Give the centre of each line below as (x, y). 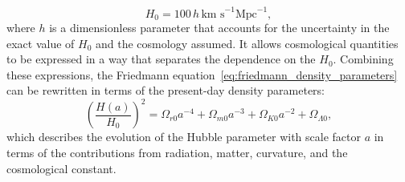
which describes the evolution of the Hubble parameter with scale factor (184, 137)
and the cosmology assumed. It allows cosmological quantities (247, 43)
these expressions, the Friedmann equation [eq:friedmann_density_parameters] (202, 74)
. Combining (363, 59)
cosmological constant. (61, 168)
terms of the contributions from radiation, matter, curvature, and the (177, 153)
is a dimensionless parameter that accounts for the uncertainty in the (219, 27)
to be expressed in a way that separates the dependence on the (161, 59)
